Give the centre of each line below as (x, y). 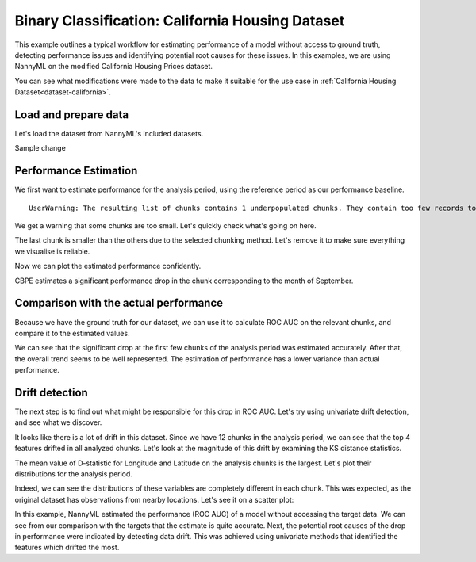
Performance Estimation (76, 171)
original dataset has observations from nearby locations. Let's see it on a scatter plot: (154, 499)
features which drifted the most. (67, 548)
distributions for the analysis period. (73, 474)
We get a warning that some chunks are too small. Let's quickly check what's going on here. (165, 226)
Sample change (40, 148)
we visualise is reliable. (52, 251)
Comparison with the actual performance (119, 303)
